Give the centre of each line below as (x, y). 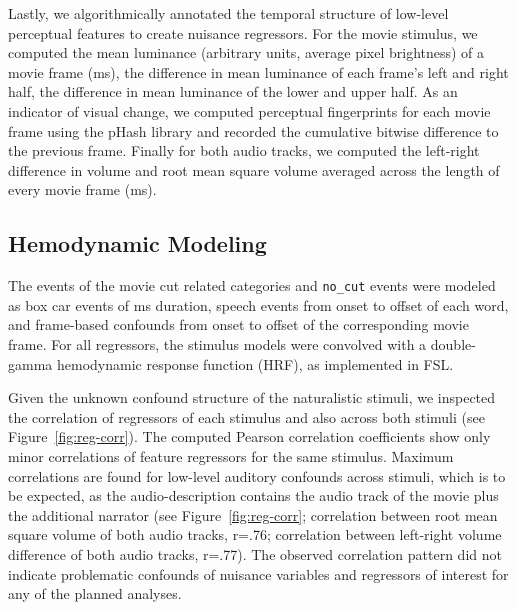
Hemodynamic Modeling (137, 243)
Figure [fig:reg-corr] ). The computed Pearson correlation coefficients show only (249, 436)
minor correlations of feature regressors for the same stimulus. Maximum (231, 455)
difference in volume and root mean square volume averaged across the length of (254, 169)
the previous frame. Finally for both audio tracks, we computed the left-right (244, 150)
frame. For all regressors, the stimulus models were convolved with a (217, 343)
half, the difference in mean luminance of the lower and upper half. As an (233, 91)
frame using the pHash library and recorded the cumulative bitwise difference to (253, 130)
